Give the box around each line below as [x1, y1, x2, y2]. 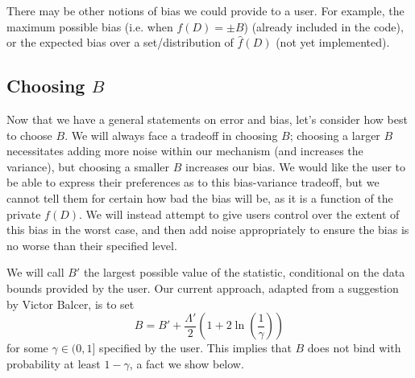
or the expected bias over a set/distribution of [6, 34, 234, 51]
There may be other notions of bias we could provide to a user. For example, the [6, 2, 405, 18]
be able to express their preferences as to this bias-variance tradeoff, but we [6, 174, 380, 191]
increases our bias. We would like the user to [185, 158, 406, 175]
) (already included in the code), [243, 18, 404, 35]
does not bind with [307, 339, 401, 356]
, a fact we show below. [129, 355, 244, 372]
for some [6, 339, 48, 356]
